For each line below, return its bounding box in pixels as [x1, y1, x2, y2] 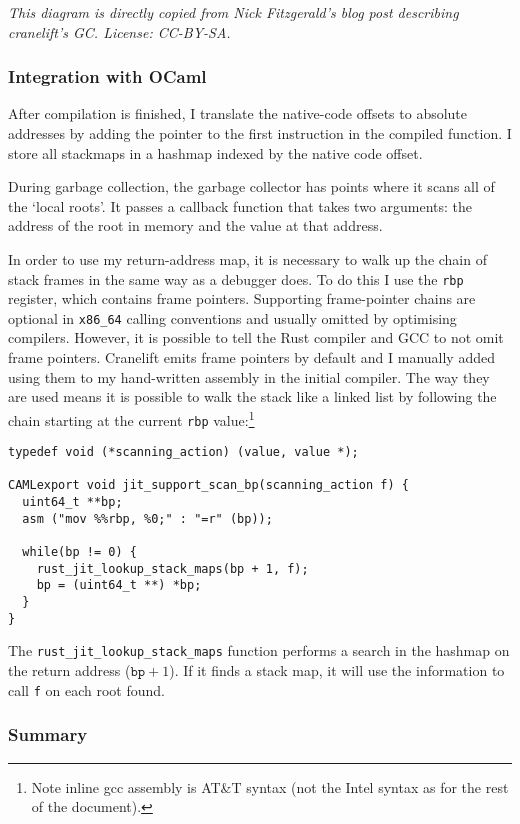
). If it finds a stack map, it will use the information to [169, 660, 505, 681]
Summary [8, 722, 88, 747]
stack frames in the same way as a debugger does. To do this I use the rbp [8, 268, 464, 289]
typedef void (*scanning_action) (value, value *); [8, 445, 359, 460]
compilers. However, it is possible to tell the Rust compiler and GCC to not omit [8, 327, 504, 348]
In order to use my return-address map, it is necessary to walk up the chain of [8, 248, 487, 269]
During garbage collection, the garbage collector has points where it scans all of [8, 176, 495, 197]
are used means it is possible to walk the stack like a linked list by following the [8, 386, 497, 407]
